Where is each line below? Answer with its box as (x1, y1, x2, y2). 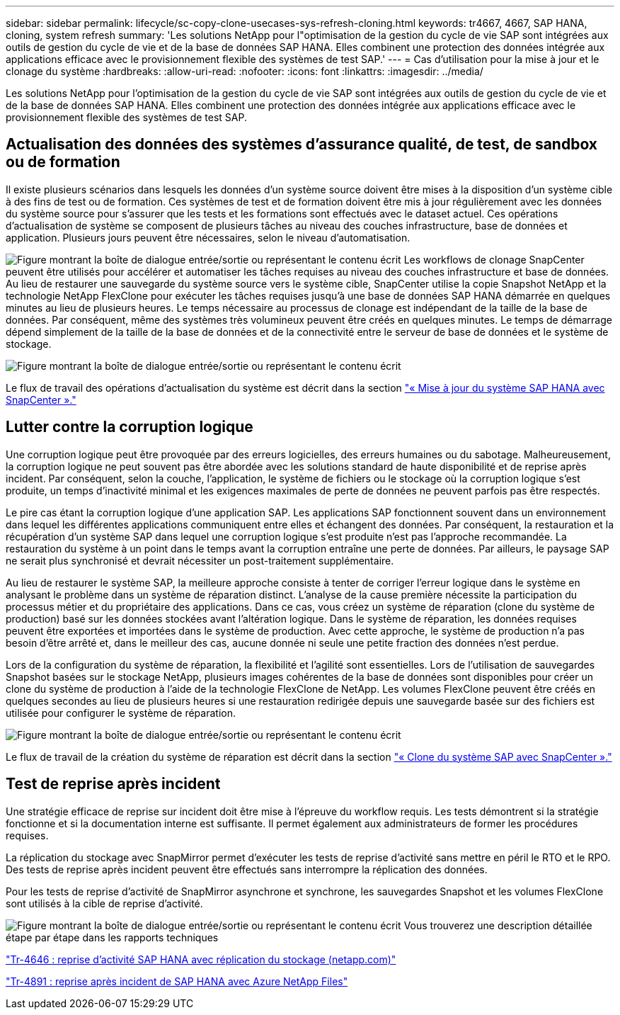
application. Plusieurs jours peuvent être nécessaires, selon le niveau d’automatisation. (6, 231, 411, 244)
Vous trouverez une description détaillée (403, 919, 592, 931)
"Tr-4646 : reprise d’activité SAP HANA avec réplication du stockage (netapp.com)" (6, 953, 396, 965)
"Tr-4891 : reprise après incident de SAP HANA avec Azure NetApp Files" (6, 975, 348, 987)
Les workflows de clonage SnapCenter (403, 253, 585, 266)
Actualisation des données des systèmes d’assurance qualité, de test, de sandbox (6, 135, 598, 154)
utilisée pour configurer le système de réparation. (6, 706, 236, 719)
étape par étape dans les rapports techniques (6, 931, 219, 943)
